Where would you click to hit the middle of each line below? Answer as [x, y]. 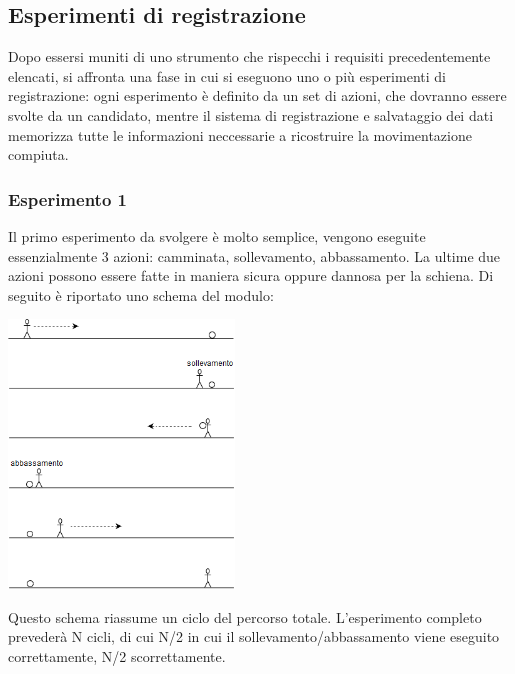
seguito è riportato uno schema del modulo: [141, 294]
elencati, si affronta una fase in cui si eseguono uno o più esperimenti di [227, 75]
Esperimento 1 [67, 198]
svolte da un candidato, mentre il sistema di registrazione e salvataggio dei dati [251, 114]
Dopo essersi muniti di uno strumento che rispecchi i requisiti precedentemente [249, 56]
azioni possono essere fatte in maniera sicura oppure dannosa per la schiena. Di [251, 275]
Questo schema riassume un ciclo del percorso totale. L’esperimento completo [245, 616]
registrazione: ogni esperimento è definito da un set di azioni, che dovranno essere [257, 95]
